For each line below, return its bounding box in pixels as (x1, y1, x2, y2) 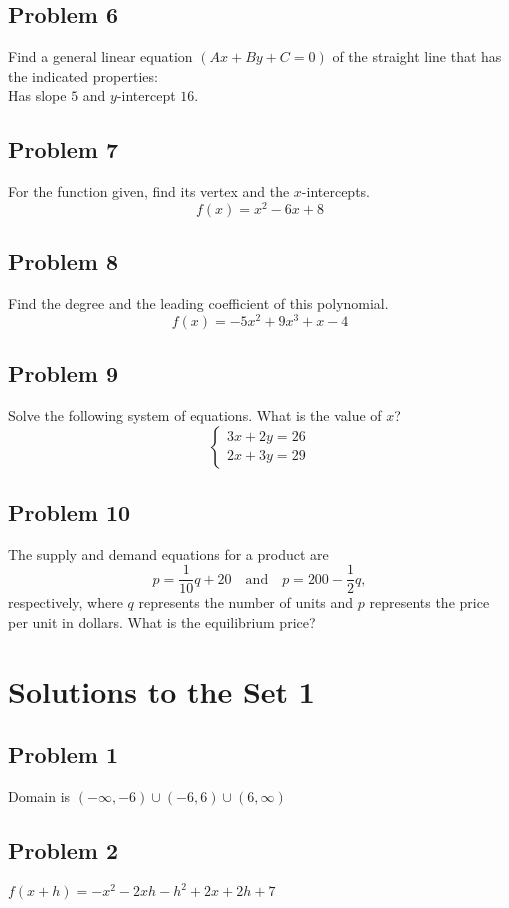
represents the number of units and (138, 592, 354, 613)
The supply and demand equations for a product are (8, 543, 329, 564)
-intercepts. (301, 181, 371, 202)
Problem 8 (8, 246, 118, 277)
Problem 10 (8, 496, 131, 527)
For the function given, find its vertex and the (8, 181, 290, 202)
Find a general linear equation (8, 46, 193, 67)
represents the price (369, 592, 490, 613)
